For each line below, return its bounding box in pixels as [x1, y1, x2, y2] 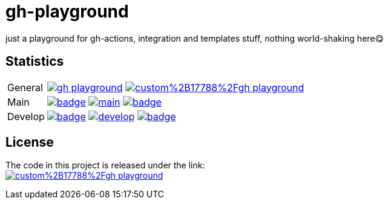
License [5, 135, 54, 150]
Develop [7, 110, 45, 123]
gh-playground [5, 1, 129, 22]
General [7, 81, 43, 94]
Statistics [5, 54, 64, 69]
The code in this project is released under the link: [5, 160, 205, 171]
